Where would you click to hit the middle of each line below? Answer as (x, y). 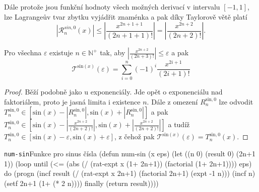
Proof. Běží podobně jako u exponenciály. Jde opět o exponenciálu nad (113, 92)
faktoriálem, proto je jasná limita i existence (72, 101)
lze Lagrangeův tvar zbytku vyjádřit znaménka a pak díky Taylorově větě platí (126, 16)
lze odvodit (236, 101)
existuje (61, 53)
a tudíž (179, 124)
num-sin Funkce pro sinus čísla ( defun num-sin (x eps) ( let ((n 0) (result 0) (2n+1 (130, 153)
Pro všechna (23, 53)
